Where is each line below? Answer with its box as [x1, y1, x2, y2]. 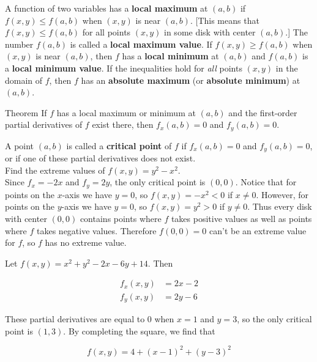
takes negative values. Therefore [37, 224, 157, 237]
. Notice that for [235, 175, 297, 188]
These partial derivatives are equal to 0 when [5, 312, 174, 325]
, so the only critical [237, 312, 312, 325]
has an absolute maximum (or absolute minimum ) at [81, 73, 300, 86]
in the [275, 61, 298, 74]
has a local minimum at [122, 50, 219, 62]
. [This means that [190, 13, 259, 26]
